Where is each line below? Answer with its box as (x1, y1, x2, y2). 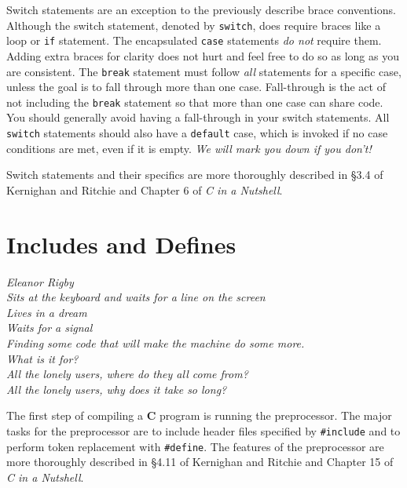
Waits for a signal (6, 319, 93, 336)
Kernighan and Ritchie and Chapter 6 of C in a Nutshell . (6, 181, 283, 198)
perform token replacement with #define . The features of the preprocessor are (6, 438, 384, 454)
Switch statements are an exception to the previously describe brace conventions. (6, 2, 396, 17)
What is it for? (6, 350, 79, 366)
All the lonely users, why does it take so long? (6, 381, 227, 397)
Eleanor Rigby (6, 273, 74, 290)
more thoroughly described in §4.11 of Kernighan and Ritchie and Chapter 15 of (6, 453, 394, 470)
